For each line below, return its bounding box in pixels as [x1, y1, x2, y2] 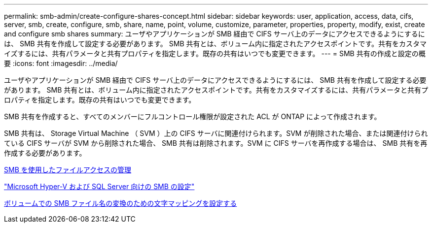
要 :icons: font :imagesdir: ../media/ [4, 59, 118, 67]
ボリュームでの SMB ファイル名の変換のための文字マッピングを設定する [4, 199, 237, 207]
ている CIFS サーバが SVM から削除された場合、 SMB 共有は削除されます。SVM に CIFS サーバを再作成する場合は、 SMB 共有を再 [4, 139, 428, 147]
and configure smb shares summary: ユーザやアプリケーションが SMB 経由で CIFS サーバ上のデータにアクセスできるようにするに [4, 30, 425, 38]
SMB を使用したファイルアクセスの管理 [4, 165, 132, 174]
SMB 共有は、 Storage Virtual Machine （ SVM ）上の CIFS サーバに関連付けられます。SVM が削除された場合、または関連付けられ [4, 129, 428, 137]
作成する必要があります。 [4, 149, 86, 157]
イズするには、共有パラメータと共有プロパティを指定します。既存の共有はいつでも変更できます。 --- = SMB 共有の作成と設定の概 [4, 49, 426, 58]
